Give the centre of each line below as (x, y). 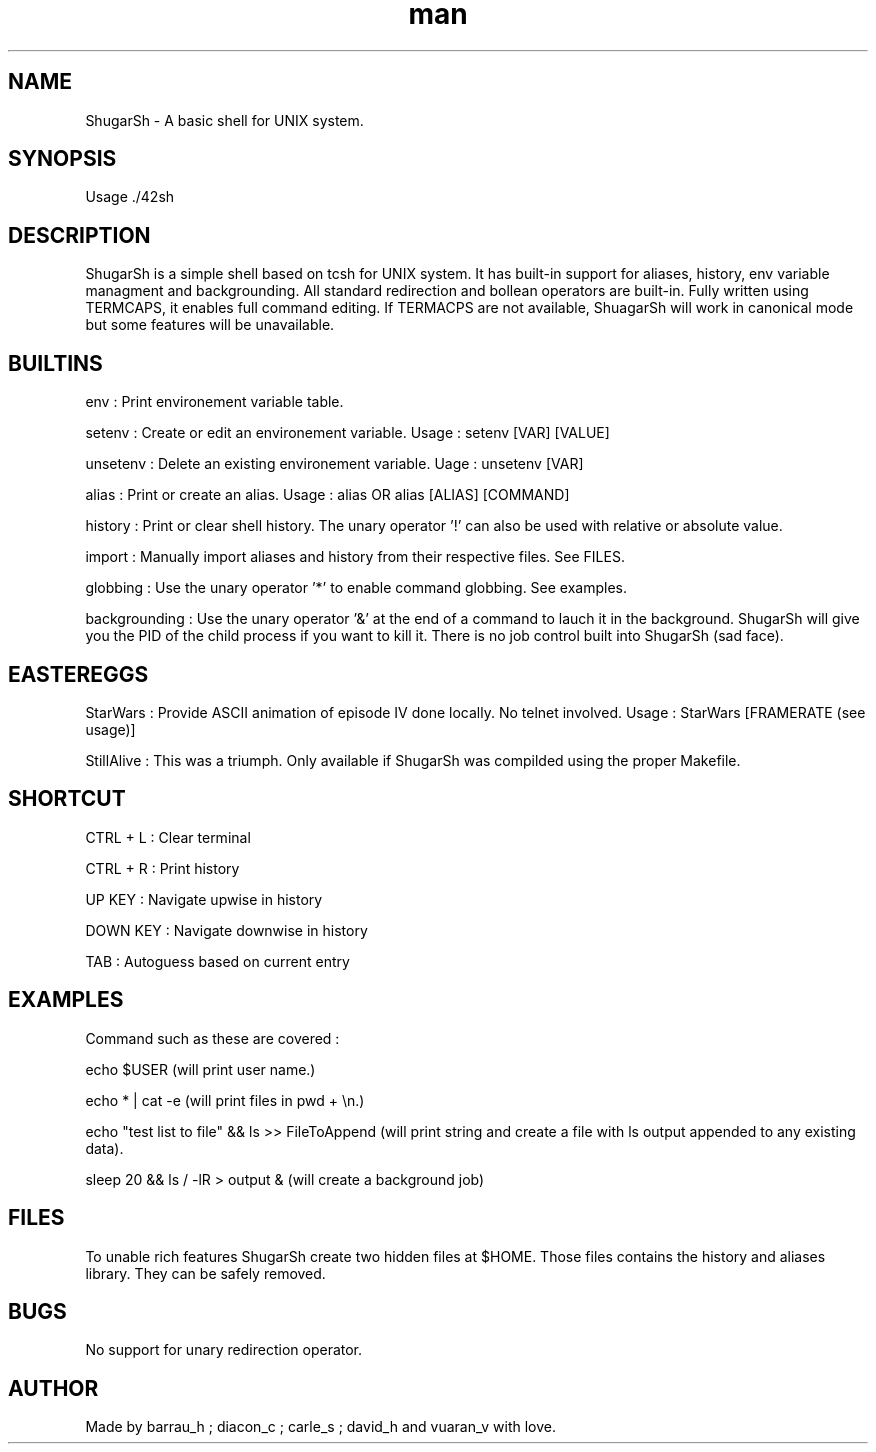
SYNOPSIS (62, 159)
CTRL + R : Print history (162, 868)
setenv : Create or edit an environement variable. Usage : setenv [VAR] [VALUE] (347, 433)
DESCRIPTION (79, 235)
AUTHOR (53, 1388)
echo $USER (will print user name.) (200, 1069)
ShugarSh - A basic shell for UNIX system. (224, 120)
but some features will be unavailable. (210, 325)
